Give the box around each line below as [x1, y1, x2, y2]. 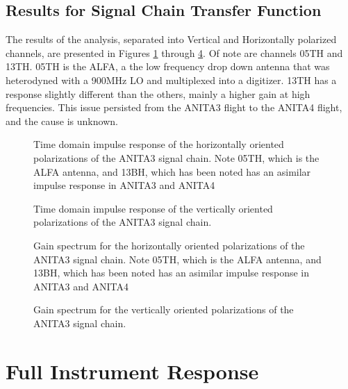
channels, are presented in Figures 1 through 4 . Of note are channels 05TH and [6, 45, 343, 60]
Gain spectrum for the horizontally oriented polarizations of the [33, 238, 305, 252]
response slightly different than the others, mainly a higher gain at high [6, 86, 310, 101]
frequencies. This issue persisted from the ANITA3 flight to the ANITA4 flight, [6, 100, 342, 115]
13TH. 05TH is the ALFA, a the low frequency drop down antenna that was [6, 59, 330, 74]
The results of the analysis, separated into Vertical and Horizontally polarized [6, 32, 337, 47]
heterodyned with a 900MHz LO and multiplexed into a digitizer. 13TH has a [6, 72, 337, 87]
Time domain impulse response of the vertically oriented [33, 201, 273, 215]
